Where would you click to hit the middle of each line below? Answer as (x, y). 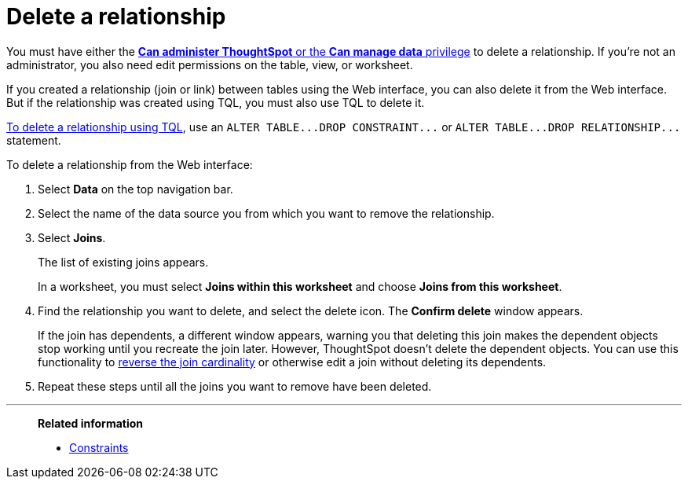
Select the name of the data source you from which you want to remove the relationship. (266, 213)
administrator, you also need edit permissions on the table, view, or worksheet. (210, 64)
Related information (91, 423)
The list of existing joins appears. (123, 262)
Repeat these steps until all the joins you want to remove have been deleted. (235, 386)
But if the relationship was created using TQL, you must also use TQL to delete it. (216, 102)
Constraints (99, 447)
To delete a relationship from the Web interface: (130, 164)
